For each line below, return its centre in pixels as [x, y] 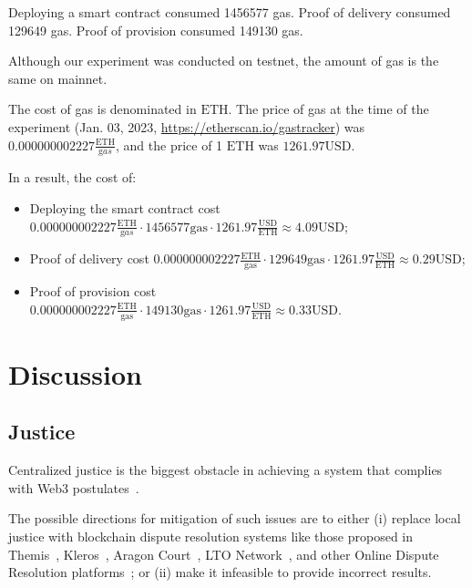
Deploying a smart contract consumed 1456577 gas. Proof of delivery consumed [230, 12]
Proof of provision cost [93, 291]
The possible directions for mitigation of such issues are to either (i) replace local [235, 518]
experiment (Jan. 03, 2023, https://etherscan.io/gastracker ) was [187, 126]
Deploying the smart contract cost [125, 207]
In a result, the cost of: [72, 177]
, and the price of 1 [169, 144]
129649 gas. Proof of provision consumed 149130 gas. [156, 30]
